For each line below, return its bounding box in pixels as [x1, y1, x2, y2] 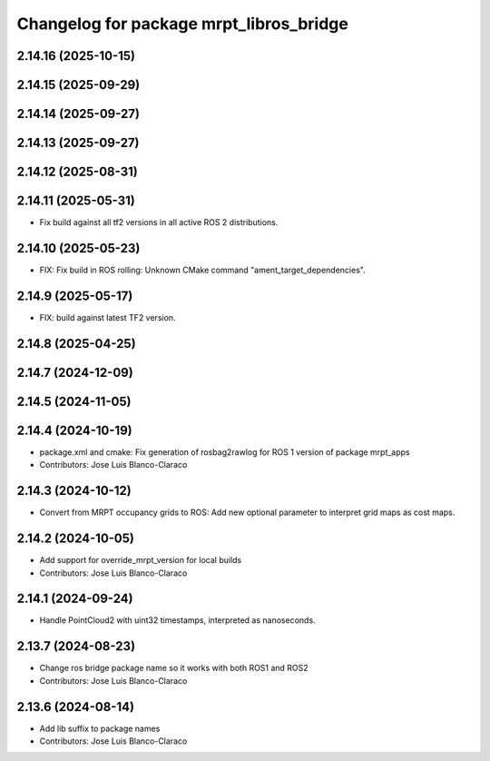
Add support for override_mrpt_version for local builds [39, 555, 242, 566]
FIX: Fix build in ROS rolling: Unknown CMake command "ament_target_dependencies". [39, 264, 367, 276]
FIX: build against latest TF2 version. [39, 311, 176, 322]
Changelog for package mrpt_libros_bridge [16, 14, 348, 34]
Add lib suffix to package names [39, 723, 161, 734]
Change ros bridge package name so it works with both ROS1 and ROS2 [39, 663, 309, 674]
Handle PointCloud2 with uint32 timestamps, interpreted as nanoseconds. [39, 615, 317, 626]
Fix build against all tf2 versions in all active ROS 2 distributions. [39, 217, 279, 228]
